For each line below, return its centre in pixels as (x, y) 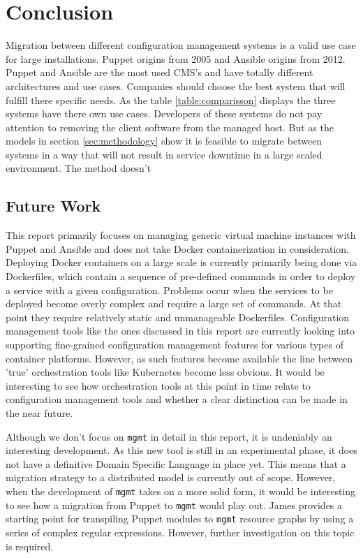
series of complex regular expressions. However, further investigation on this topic (180, 532)
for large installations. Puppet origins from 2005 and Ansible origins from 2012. (176, 58)
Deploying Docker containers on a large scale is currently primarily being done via (181, 262)
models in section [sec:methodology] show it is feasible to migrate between (164, 141)
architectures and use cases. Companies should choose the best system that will (176, 86)
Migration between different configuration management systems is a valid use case (181, 45)
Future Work (53, 206)
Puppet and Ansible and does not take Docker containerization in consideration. (177, 248)
